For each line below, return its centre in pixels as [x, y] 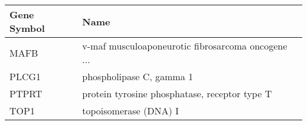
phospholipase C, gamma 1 [138, 76]
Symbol [27, 28]
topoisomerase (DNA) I [130, 111]
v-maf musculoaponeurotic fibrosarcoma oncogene [185, 46]
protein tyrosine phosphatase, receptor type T [177, 93]
